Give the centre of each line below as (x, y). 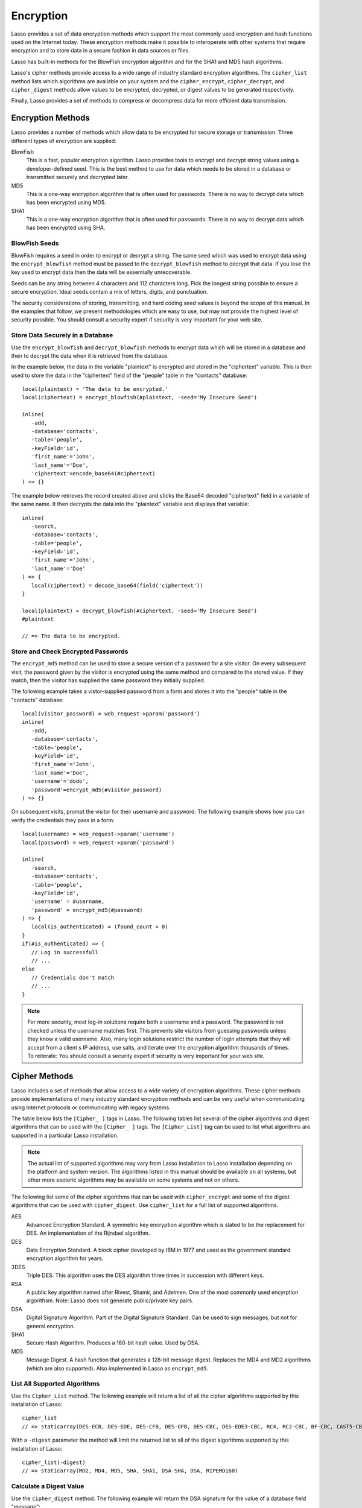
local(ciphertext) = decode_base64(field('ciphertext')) (117, 585)
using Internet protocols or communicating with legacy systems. (91, 1107)
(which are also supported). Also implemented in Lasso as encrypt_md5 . (117, 1368)
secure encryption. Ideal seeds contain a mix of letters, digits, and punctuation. (110, 292)
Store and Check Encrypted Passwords (70, 651)
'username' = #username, (68, 901)
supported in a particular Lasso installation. (65, 1135)
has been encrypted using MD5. (66, 203)
